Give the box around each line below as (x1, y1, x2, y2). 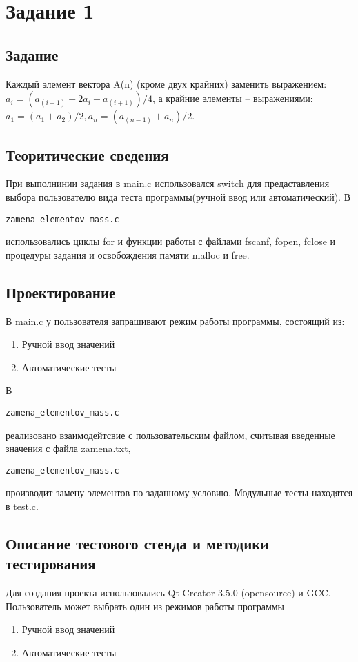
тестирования (6, 553, 96, 574)
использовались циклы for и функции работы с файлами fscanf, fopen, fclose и (6, 234, 336, 249)
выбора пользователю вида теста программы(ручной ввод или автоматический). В (6, 189, 350, 204)
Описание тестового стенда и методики (6, 533, 269, 554)
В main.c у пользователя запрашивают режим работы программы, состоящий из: (6, 313, 345, 328)
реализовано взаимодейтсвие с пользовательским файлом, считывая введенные (6, 427, 335, 442)
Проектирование (6, 281, 116, 302)
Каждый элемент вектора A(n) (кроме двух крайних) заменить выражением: (6, 76, 327, 90)
